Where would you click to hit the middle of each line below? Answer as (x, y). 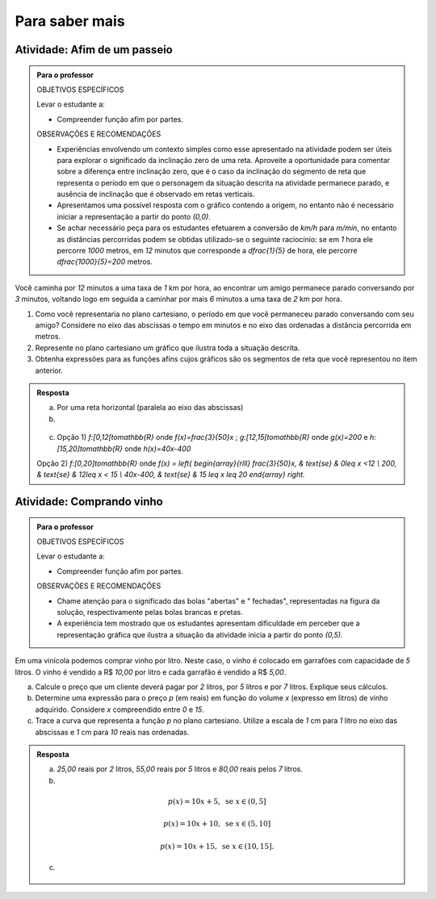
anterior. (49, 370)
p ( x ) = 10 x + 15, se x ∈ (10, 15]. (217, 846)
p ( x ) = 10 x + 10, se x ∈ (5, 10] (217, 824)
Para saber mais (70, 21)
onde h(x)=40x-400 (157, 449)
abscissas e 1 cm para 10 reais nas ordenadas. (112, 732)
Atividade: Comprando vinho (89, 502)
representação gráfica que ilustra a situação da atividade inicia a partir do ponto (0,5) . (200, 634)
